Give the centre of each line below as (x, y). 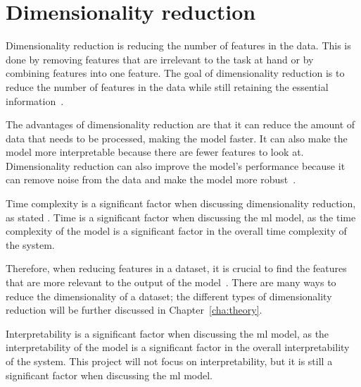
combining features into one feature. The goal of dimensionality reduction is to (175, 73)
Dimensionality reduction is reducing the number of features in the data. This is (178, 45)
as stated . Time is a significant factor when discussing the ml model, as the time (181, 217)
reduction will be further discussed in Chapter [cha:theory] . (134, 310)
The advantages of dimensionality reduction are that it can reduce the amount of (180, 124)
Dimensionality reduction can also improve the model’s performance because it (176, 165)
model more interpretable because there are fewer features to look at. (155, 152)
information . (35, 100)
